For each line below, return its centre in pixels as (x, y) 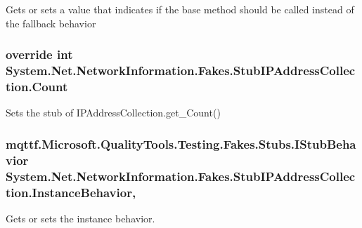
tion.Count (37, 86)
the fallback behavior (51, 23)
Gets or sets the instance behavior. (80, 218)
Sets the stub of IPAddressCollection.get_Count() (113, 113)
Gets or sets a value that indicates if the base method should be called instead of (180, 9)
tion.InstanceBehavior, (71, 192)
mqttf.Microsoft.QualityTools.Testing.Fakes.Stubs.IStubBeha (181, 143)
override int (39, 54)
